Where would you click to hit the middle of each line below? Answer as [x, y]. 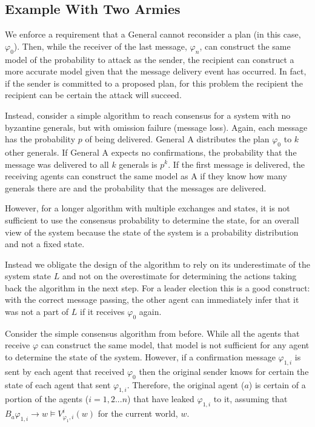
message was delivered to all [57, 164]
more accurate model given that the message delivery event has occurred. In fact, [156, 71]
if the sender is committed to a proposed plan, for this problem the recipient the [154, 83]
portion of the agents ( [47, 399]
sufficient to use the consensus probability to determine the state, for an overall [152, 220]
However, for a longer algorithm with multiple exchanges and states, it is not [148, 208]
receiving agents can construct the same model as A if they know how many [146, 176]
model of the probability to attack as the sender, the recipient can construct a [150, 59]
